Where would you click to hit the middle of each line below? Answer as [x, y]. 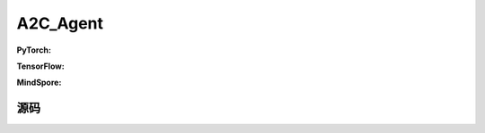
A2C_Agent [60, 23]
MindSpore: [39, 83]
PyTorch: [34, 50]
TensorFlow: [40, 66]
